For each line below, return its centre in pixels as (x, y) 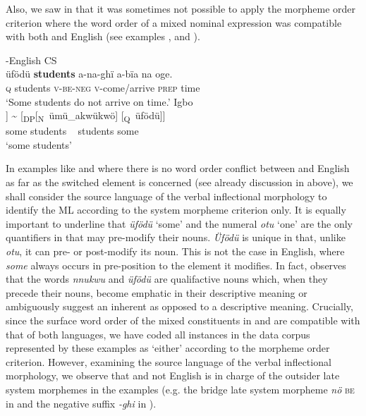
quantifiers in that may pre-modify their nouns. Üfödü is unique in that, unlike (176, 237)
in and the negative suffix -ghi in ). (81, 403)
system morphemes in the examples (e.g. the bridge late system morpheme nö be (180, 389)
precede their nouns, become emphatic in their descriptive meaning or (157, 292)
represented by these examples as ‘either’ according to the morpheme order (168, 348)
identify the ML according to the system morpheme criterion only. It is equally (176, 210)
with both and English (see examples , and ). (103, 36)
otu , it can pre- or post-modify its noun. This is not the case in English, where (175, 251)
